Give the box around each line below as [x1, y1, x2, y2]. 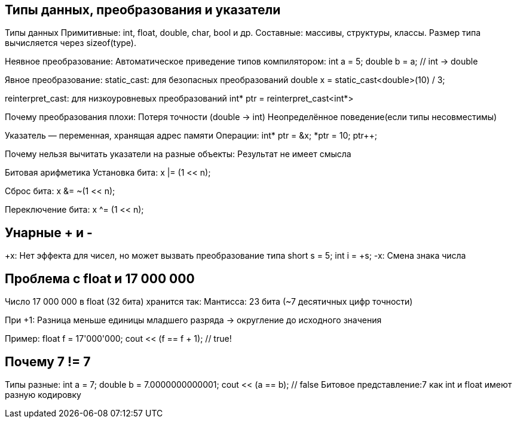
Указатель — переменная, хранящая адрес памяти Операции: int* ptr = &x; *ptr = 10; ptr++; [5, 130, 378, 141]
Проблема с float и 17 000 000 [5, 271, 195, 286]
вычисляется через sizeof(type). [5, 38, 136, 48]
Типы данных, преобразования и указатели [5, 2, 281, 17]
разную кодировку [5, 389, 81, 400]
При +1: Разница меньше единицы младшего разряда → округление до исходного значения [5, 315, 382, 326]
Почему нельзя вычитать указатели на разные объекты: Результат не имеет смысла [5, 149, 351, 160]
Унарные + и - [5, 225, 93, 240]
